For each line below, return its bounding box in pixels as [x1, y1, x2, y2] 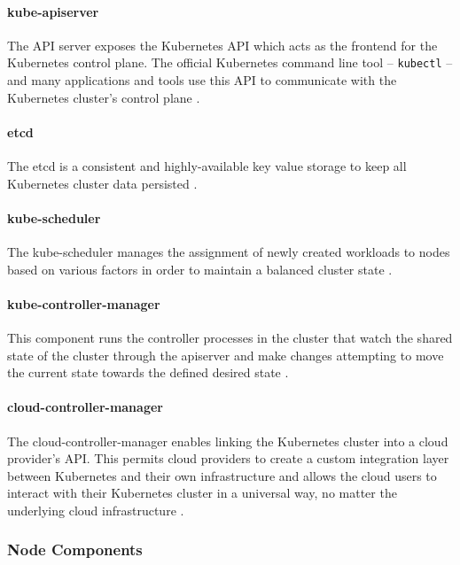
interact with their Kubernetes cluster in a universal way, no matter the [7, 484, 397, 502]
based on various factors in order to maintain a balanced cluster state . [7, 259, 393, 278]
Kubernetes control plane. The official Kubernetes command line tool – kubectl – [7, 53, 453, 72]
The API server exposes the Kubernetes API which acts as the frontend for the [7, 35, 438, 54]
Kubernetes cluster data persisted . [7, 174, 198, 192]
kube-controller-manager [7, 294, 160, 313]
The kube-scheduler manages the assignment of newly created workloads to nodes [7, 243, 450, 261]
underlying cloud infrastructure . [7, 500, 184, 519]
